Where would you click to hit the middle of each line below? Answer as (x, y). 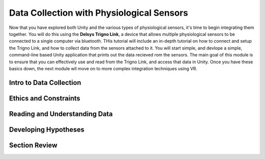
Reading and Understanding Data (61, 114)
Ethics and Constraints (45, 98)
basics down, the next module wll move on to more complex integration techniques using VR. (103, 68)
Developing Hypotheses (47, 129)
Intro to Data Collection (45, 83)
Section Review (33, 145)
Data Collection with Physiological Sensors (99, 13)
